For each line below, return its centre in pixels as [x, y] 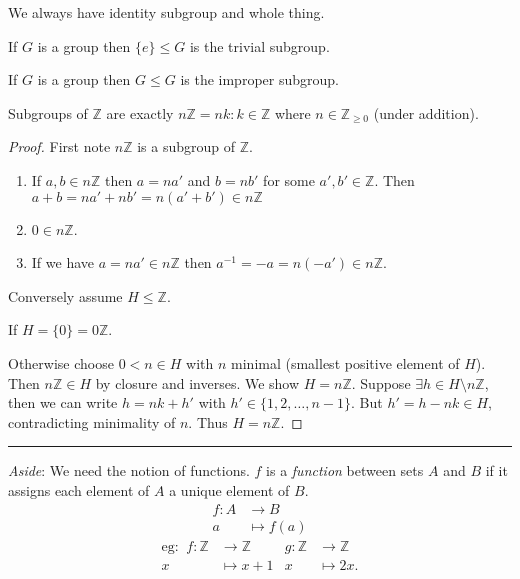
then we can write [63, 402]
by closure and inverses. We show [197, 382]
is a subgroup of [186, 146]
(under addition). [426, 112]
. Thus [208, 421]
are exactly [140, 112]
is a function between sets [345, 470]
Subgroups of [48, 112]
